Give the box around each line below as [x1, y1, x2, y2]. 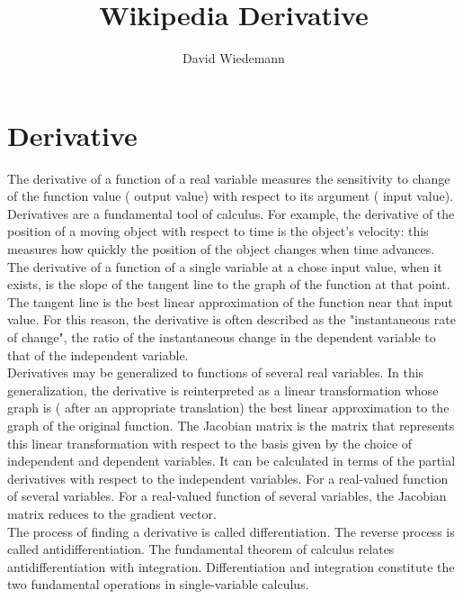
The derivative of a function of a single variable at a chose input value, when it [7, 257, 442, 276]
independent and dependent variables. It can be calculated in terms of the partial [7, 451, 456, 470]
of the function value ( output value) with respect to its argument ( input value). [7, 186, 454, 205]
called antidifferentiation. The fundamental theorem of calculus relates [7, 540, 395, 558]
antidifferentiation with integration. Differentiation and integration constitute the [7, 557, 455, 576]
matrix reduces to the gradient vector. [7, 504, 217, 522]
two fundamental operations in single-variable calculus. [7, 575, 309, 594]
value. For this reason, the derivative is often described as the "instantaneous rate [7, 310, 456, 329]
